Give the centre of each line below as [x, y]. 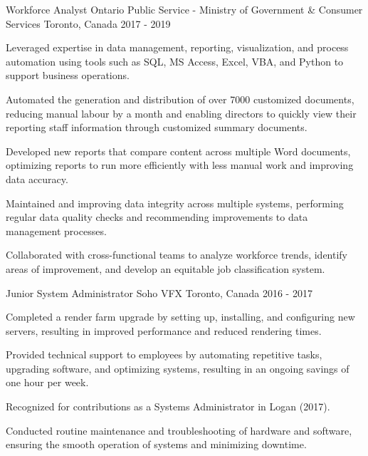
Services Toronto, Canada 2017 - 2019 [88, 23]
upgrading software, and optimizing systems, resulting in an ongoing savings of [178, 368]
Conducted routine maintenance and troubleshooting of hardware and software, [179, 430]
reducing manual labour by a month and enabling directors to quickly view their [181, 113]
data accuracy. [37, 178]
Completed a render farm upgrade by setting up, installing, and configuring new [180, 317]
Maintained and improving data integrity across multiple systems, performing [175, 203]
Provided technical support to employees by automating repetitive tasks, [164, 354]
